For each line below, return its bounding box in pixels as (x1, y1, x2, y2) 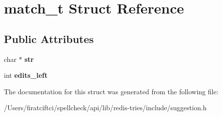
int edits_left (4, 70, 48, 80)
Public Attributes (4, 31, 94, 46)
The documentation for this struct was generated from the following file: (4, 86, 219, 96)
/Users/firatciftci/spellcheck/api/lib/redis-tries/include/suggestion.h (4, 102, 207, 113)
